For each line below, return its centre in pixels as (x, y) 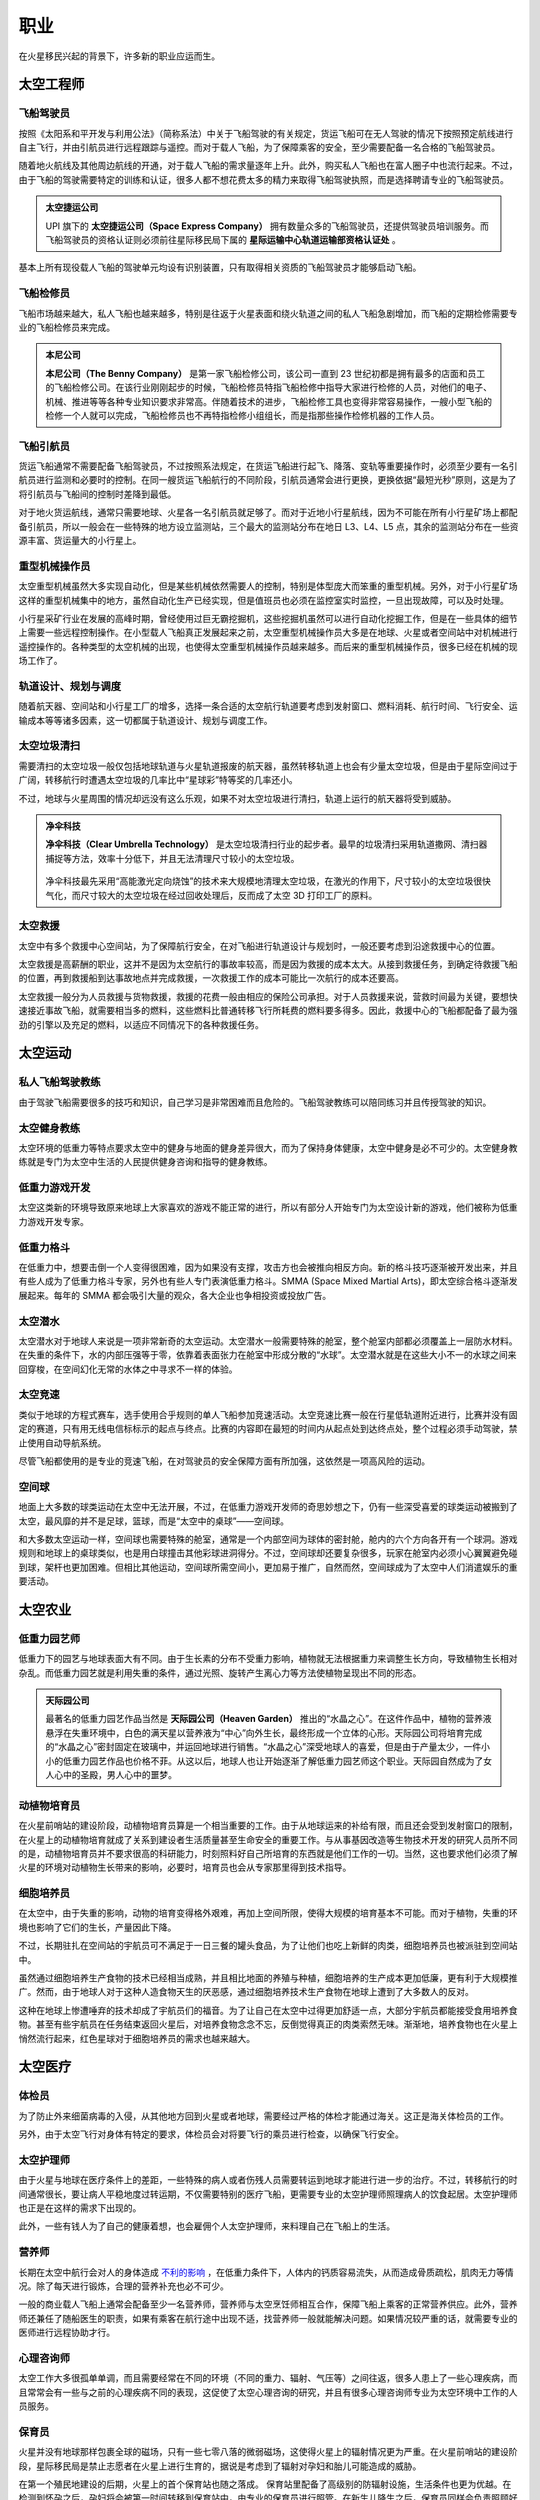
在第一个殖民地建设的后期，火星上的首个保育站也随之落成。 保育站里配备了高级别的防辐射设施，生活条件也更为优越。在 (265, 2484)
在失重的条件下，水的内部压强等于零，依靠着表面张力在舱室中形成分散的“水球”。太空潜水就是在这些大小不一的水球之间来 (267, 1355)
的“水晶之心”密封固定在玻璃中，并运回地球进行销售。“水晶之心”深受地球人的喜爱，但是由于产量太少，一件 (263, 1747)
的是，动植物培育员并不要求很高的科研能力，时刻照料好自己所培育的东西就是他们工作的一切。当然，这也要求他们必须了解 (268, 1853)
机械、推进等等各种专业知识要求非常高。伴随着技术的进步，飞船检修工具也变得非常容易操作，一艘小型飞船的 (268, 401)
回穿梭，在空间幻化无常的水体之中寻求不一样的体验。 (128, 1369)
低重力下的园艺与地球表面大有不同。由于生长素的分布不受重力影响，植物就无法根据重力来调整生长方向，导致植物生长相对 (268, 1659)
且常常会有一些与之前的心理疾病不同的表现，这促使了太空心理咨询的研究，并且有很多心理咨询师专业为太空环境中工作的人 (268, 2392)
